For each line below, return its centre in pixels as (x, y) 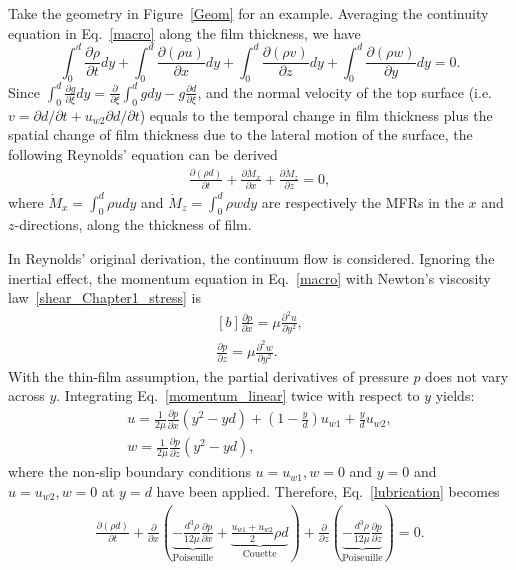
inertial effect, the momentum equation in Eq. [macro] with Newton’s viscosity (249, 277)
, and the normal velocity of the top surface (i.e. (344, 91)
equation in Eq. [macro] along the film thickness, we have (184, 32)
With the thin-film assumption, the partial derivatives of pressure (208, 375)
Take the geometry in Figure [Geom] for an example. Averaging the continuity (248, 13)
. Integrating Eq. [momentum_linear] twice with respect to (238, 395)
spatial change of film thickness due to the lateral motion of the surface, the (240, 134)
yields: (455, 395)
